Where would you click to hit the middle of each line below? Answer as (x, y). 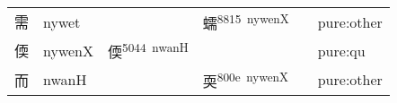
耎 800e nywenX (245, 79)
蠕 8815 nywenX (246, 22)
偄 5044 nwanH (148, 51)
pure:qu (341, 50)
